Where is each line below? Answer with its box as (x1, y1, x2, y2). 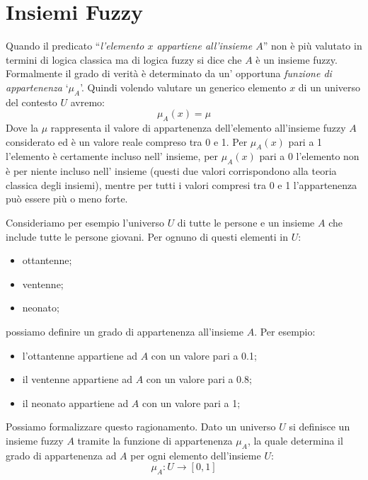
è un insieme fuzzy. (255, 52, 338, 67)
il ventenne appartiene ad (22, 372, 133, 387)
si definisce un (289, 419, 350, 434)
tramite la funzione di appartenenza (77, 433, 233, 447)
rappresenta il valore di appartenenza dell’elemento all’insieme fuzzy (50, 120, 346, 135)
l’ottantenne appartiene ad (22, 348, 138, 362)
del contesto (6, 94, 57, 109)
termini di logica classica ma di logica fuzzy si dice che (6, 52, 242, 67)
